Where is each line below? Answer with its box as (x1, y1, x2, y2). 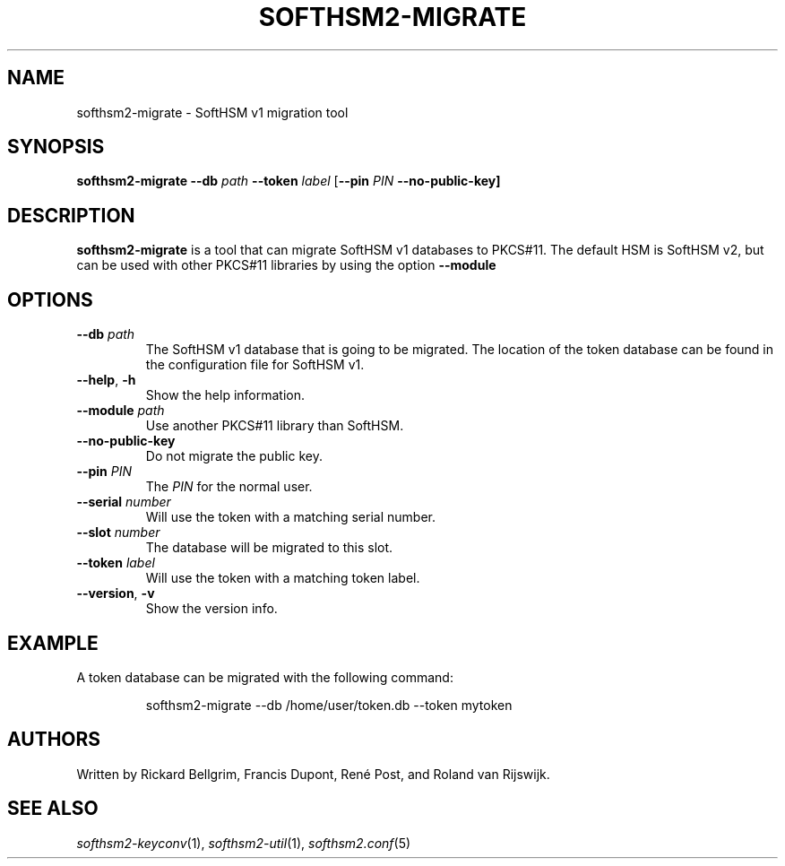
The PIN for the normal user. (145, 479, 313, 495)
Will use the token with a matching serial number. (145, 509, 436, 525)
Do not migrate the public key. (145, 448, 323, 464)
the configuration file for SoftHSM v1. (145, 357, 365, 373)
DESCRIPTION (7, 204, 135, 227)
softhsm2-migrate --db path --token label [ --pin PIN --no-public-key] (76, 173, 501, 189)
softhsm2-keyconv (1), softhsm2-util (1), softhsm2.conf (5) (76, 835, 411, 851)
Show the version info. (145, 601, 278, 617)
